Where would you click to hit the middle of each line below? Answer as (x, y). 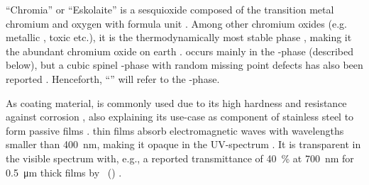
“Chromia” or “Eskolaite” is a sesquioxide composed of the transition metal (170, 9)
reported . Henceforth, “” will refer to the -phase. (113, 78)
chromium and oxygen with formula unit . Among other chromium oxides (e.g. (176, 23)
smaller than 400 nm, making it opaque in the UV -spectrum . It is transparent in (183, 144)
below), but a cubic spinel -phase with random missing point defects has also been (184, 65)
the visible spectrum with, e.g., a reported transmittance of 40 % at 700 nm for (180, 158)
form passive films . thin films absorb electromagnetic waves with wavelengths (175, 130)
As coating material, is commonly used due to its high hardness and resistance (176, 102)
